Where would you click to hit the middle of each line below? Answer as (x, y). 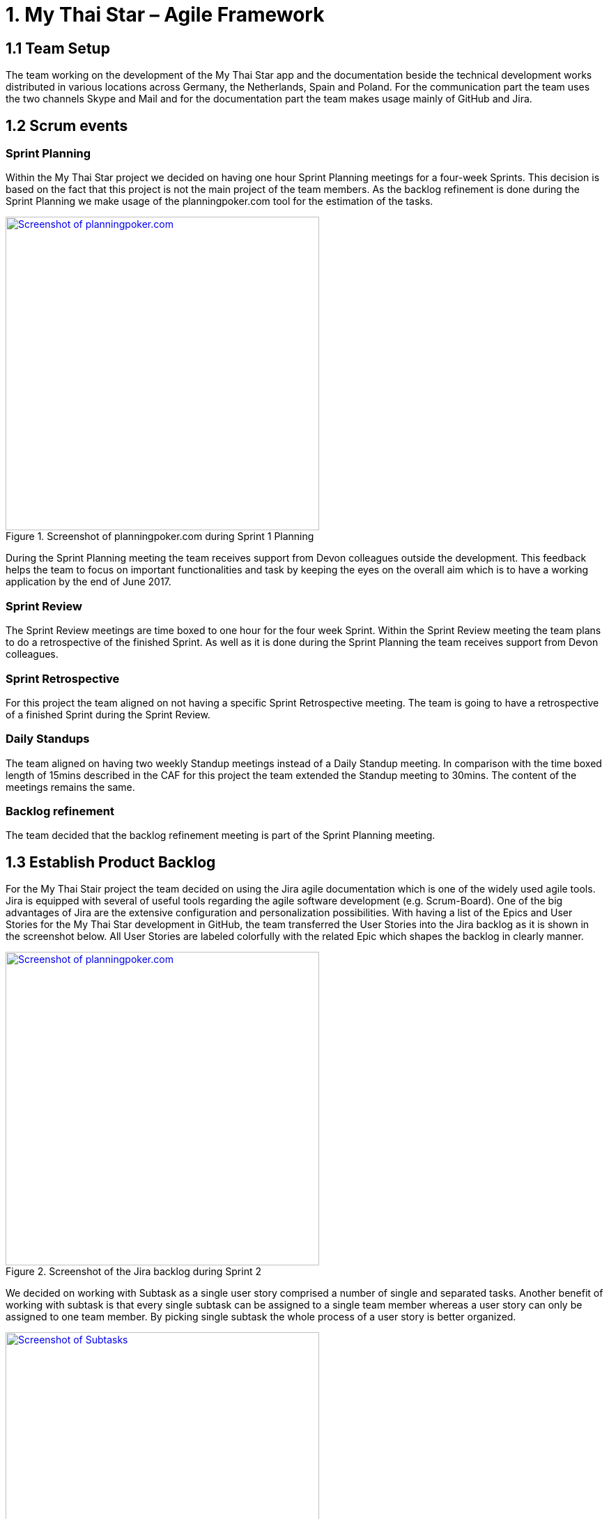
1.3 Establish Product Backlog (111, 862)
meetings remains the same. (70, 787)
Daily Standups (48, 739)
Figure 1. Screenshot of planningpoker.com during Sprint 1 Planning (160, 537)
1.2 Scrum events (67, 125)
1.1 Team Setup (58, 48)
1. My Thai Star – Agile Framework (165, 15)
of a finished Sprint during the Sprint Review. (108, 714)
